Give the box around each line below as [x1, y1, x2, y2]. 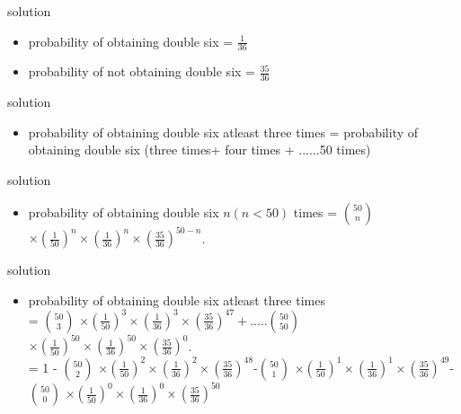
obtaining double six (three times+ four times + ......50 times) [28, 140, 371, 159]
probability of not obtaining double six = [28, 62, 255, 81]
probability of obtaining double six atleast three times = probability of [28, 122, 419, 141]
